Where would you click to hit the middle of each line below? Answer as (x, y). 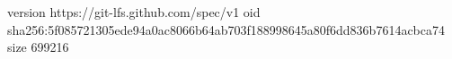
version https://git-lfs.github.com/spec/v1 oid (134, 12)
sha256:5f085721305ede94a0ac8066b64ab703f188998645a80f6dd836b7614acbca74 (226, 29)
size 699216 (38, 47)
